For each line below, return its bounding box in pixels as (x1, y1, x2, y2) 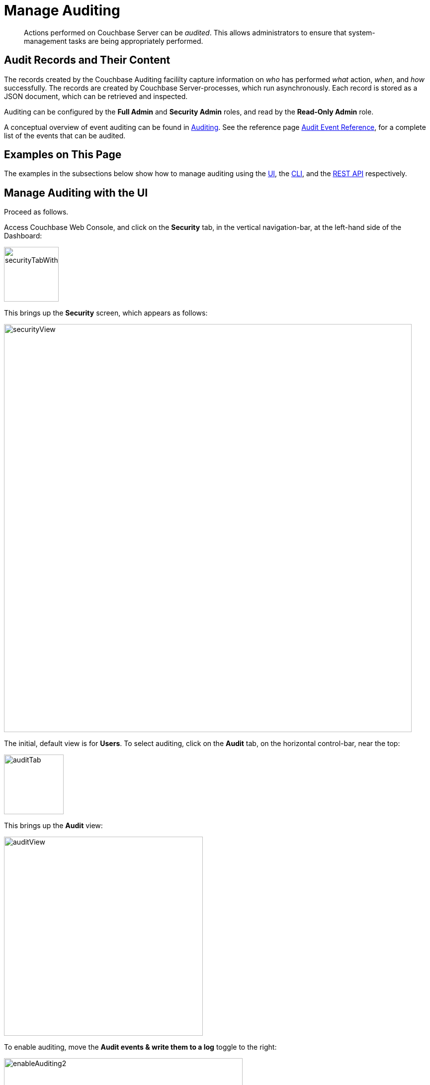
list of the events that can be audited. (4, 131, 126, 140)
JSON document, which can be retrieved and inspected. (4, 92, 188, 101)
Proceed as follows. (4, 208, 69, 217)
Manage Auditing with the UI (4, 186, 148, 199)
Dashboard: (4, 231, 42, 240)
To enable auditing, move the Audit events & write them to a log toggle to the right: (4, 1043, 277, 1052)
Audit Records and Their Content (4, 54, 171, 67)
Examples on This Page (4, 148, 122, 161)
